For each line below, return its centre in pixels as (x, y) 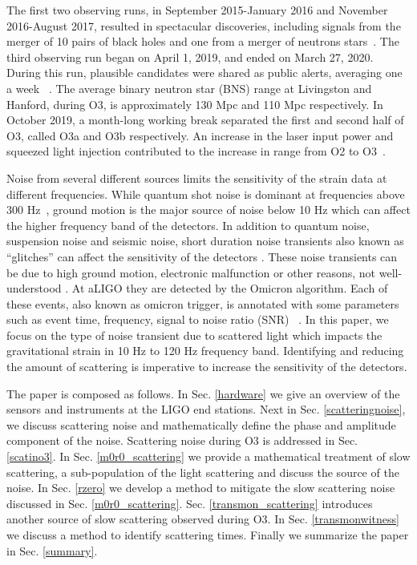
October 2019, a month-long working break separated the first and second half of (205, 120)
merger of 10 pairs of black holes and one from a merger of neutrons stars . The (203, 41)
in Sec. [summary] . (52, 550)
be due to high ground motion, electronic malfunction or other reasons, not (191, 272)
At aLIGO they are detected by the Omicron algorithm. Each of (230, 288)
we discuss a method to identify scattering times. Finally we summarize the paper (208, 535)
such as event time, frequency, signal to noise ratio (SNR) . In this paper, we (198, 319)
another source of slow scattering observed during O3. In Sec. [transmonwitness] (203, 519)
